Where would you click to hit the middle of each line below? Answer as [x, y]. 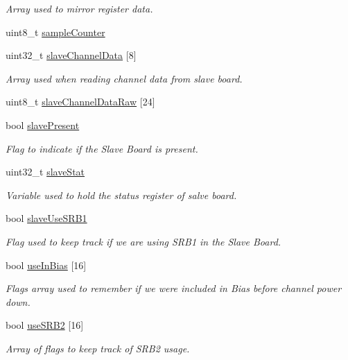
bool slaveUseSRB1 [46, 218]
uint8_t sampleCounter [55, 32]
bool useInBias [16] [46, 265]
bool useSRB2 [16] [45, 325]
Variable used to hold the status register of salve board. [121, 195]
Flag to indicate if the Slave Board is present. [102, 148]
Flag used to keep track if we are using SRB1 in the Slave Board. [143, 241]
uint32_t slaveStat [45, 172]
